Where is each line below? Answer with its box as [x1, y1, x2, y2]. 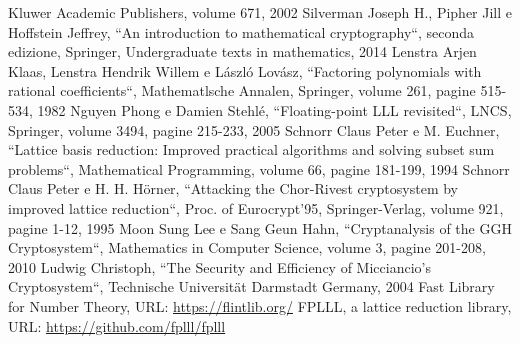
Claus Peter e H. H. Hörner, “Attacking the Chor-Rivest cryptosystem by [8, 178, 459, 199]
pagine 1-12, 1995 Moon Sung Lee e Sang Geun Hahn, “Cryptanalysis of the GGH [8, 217, 512, 238]
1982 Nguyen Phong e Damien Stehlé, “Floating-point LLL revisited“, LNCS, [37, 99, 512, 120]
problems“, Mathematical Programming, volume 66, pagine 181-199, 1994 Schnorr [8, 158, 510, 179]
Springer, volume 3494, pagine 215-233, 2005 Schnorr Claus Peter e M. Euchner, [8, 119, 500, 140]
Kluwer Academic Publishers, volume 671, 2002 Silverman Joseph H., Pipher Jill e [8, 2, 512, 22]
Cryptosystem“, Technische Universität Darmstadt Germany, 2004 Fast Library [8, 276, 495, 297]
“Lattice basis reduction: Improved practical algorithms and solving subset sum [8, 139, 495, 160]
